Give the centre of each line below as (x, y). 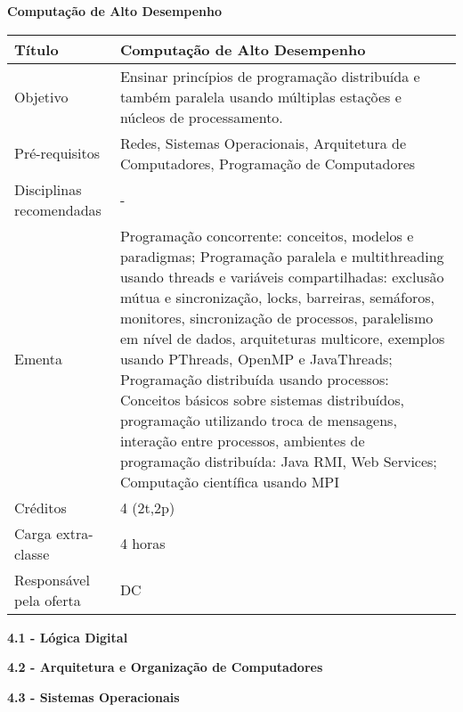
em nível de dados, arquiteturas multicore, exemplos (282, 338)
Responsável (52, 579)
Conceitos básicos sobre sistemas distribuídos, (262, 399)
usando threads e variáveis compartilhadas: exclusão (282, 276)
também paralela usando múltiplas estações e (260, 96)
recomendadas (58, 209)
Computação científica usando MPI (229, 481)
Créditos (41, 507)
